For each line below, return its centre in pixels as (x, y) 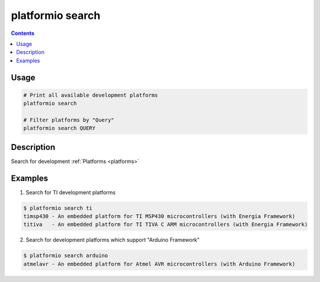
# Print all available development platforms (91, 95)
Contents (23, 33)
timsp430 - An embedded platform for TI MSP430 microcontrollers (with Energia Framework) (159, 217)
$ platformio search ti (58, 208)
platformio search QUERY (60, 128)
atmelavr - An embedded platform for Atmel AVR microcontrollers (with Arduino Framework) (159, 264)
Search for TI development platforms (71, 192)
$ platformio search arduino (66, 256)
